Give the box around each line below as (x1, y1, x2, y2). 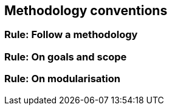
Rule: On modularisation (4, 73, 120, 85)
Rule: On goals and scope (4, 50, 127, 63)
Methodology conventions (4, 3, 168, 18)
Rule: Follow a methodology (4, 28, 138, 41)
